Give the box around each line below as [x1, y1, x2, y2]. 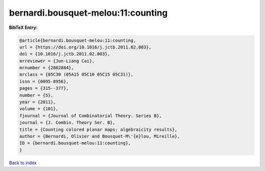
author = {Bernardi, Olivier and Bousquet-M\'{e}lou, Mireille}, [19, 134, 180, 139]
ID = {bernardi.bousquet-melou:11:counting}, [19, 140, 131, 146]
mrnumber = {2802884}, [19, 65, 74, 71]
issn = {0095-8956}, [19, 78, 69, 84]
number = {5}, [19, 92, 53, 98]
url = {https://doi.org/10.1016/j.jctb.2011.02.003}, [19, 44, 152, 50]
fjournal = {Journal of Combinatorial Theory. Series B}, [19, 113, 162, 119]
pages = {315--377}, [19, 86, 69, 91]
